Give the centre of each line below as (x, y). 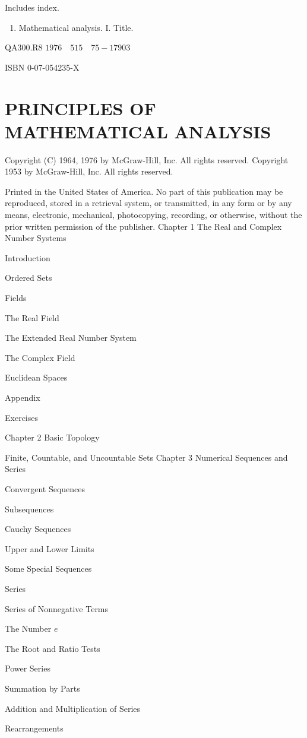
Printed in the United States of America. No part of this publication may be (144, 191)
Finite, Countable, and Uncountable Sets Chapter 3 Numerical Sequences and (146, 457)
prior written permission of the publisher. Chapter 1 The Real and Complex (143, 226)
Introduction (28, 257)
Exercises (21, 417)
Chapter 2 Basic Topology (52, 437)
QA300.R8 (24, 47)
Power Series (28, 668)
